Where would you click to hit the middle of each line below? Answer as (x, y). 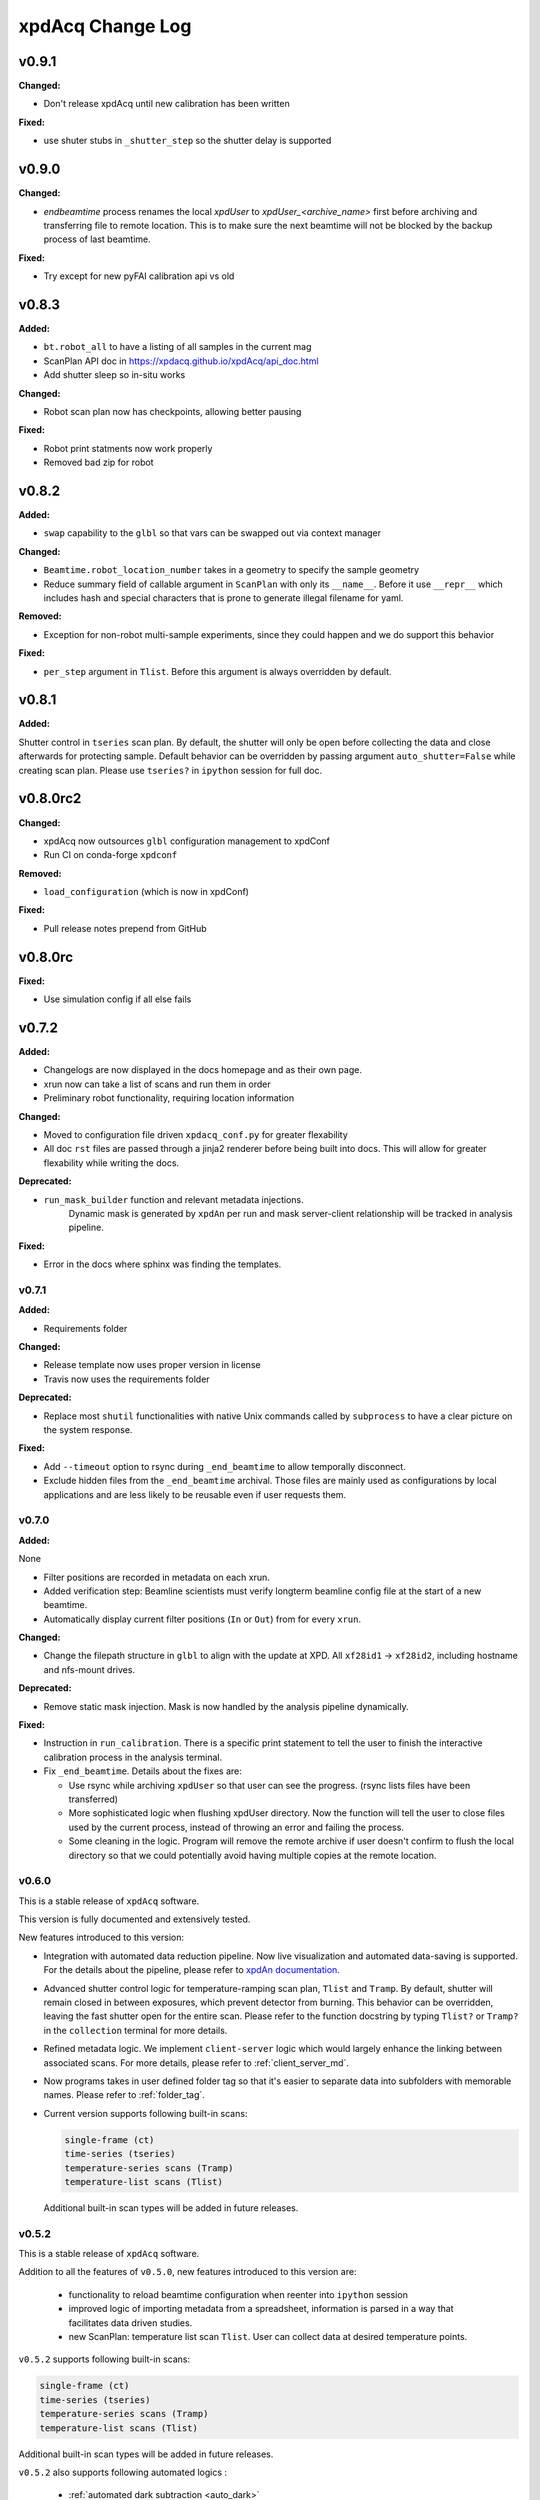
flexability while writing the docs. (111, 1162)
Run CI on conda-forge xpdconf (110, 855)
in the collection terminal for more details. (135, 2030)
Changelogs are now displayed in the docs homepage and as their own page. (202, 1070)
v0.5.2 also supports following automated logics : (123, 2472)
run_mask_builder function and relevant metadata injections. (173, 1199)
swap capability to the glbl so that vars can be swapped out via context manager (212, 533)
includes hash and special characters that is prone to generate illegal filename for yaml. (223, 597)
